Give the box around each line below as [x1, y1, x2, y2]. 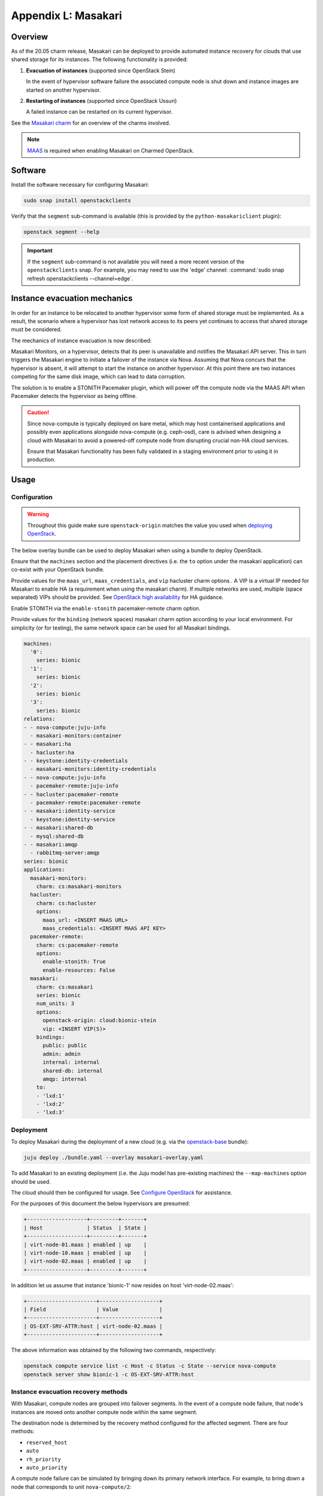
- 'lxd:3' [36, 1109, 65, 1116]
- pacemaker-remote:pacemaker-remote [30, 799, 141, 806]
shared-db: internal [42, 1067, 103, 1074]
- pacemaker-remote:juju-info [30, 783, 119, 789]
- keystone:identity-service [30, 816, 116, 823]
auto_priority [26, 1464, 68, 1471]
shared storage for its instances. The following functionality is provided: [11, 56, 188, 63]
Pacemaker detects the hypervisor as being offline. [11, 393, 137, 400]
